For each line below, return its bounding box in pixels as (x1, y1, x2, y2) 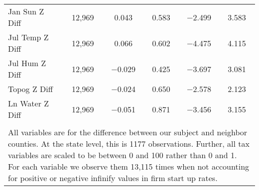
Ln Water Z (8, 97, 49, 109)
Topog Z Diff (8, 83, 53, 95)
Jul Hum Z (8, 57, 46, 69)
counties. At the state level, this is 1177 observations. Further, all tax (8, 138, 250, 149)
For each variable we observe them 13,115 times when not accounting (8, 161, 250, 172)
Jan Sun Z (8, 5, 44, 17)
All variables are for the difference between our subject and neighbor (8, 126, 248, 138)
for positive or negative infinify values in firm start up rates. (8, 172, 218, 184)
